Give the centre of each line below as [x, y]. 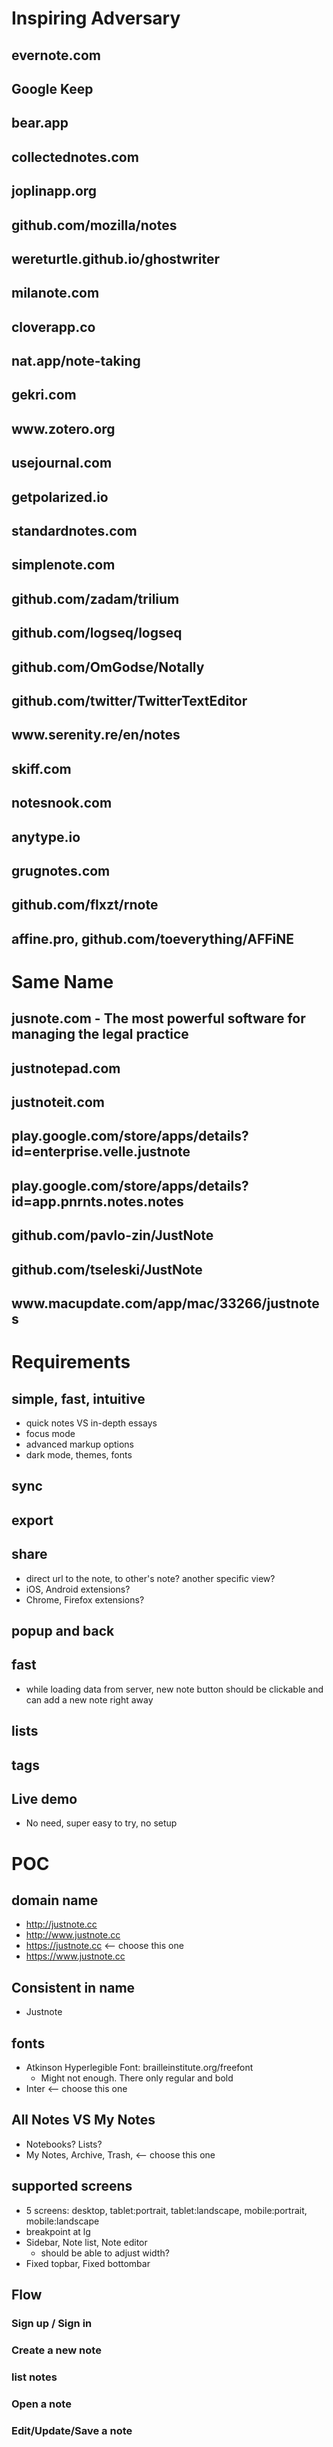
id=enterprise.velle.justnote [101, 1152]
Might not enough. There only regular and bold [137, 2078]
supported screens [72, 2186]
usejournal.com [62, 463]
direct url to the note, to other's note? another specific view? [150, 1578]
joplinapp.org [54, 191]
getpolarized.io [60, 497]
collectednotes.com [75, 157]
